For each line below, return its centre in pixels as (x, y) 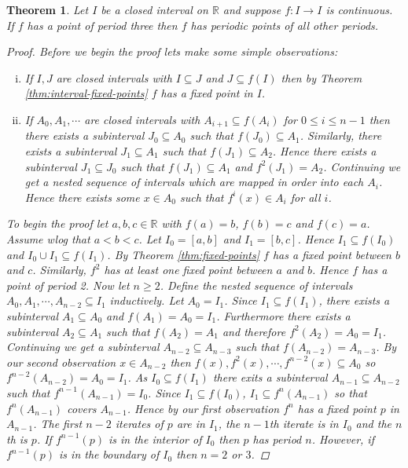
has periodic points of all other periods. (285, 25)
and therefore (254, 331)
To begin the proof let (57, 223)
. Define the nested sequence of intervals (256, 285)
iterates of (139, 424)
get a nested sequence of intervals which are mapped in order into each (194, 182)
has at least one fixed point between (188, 270)
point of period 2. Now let (68, 285)
